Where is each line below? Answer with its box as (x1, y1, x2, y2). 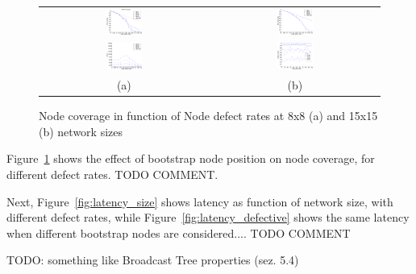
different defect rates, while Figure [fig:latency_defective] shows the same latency (6, 209, 410, 226)
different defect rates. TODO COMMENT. (6, 165, 218, 182)
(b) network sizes (39, 122, 123, 139)
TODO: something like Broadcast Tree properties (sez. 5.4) (6, 251, 299, 268)
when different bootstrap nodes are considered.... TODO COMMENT (6, 224, 351, 241)
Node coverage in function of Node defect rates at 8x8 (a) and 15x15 (39, 107, 378, 124)
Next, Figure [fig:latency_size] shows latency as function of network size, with (6, 193, 393, 210)
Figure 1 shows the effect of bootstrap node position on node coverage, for (6, 150, 375, 167)
